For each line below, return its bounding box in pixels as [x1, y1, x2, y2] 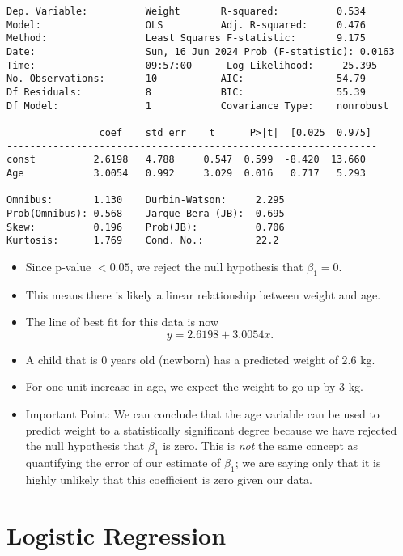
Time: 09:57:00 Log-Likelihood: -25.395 [6, 59, 378, 71]
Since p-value [25, 257, 91, 274]
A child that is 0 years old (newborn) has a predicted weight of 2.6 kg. [25, 350, 375, 367]
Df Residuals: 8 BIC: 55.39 [6, 86, 366, 98]
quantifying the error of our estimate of [25, 453, 221, 470]
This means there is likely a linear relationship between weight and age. [25, 286, 381, 303]
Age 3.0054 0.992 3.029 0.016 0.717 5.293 [6, 167, 366, 179]
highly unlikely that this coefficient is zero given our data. [25, 470, 312, 487]
